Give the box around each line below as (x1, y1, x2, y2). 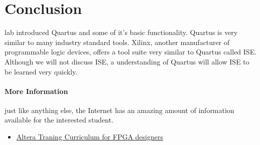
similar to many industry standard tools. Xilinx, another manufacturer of (5, 36, 230, 47)
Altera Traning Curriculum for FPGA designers (16, 131, 163, 142)
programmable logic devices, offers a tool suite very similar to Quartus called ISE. (5, 46, 257, 57)
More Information (5, 85, 68, 96)
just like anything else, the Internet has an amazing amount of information (5, 104, 234, 115)
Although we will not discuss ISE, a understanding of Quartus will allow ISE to (5, 56, 249, 66)
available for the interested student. (5, 114, 113, 125)
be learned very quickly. (5, 66, 78, 76)
